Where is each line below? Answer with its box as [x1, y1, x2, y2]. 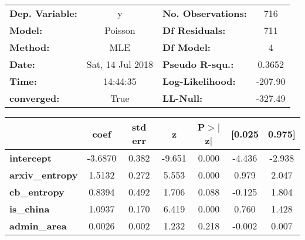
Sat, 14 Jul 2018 [86, 57, 153, 71]
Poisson [104, 23, 135, 37]
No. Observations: [162, 6, 247, 20]
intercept [9, 151, 52, 164]
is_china [9, 202, 50, 215]
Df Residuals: [162, 23, 226, 37]
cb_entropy [9, 185, 65, 198]
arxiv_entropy [9, 168, 78, 181]
